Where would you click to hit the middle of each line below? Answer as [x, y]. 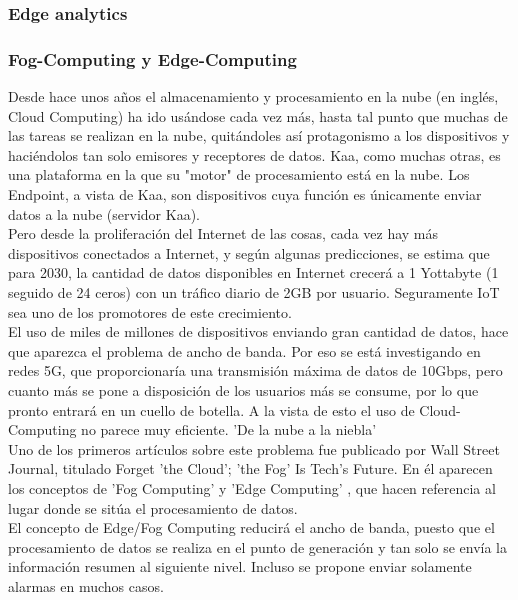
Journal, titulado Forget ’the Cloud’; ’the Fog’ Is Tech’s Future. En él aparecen [250, 468]
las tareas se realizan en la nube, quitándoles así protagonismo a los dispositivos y [259, 135]
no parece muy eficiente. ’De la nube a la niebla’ [229, 429]
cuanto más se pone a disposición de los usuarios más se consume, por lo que [243, 389]
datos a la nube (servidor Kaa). [104, 213]
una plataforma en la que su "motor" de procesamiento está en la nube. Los [239, 174]
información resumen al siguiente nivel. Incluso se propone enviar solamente [240, 566]
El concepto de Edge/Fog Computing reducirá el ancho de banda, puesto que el [251, 527]
